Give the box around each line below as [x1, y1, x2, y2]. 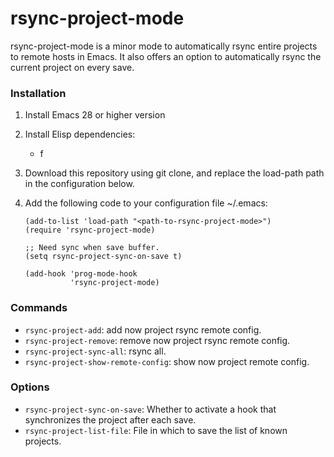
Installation [10, 86, 67, 100]
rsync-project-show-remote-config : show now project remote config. [24, 355, 310, 367]
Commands [10, 301, 68, 315]
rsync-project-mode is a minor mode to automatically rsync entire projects [10, 40, 318, 52]
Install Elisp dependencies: [24, 128, 136, 141]
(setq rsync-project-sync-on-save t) [24, 252, 183, 262]
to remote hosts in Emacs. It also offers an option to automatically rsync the [10, 50, 322, 62]
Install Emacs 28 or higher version [24, 109, 166, 121]
